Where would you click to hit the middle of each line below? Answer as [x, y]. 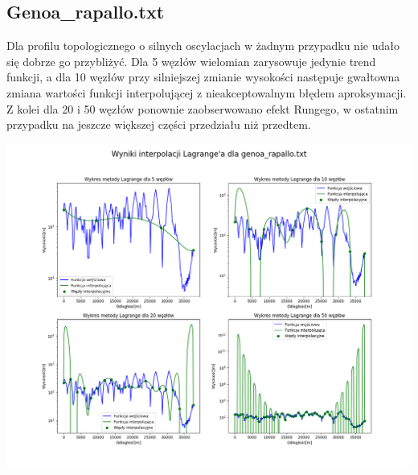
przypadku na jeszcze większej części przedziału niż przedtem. [159, 124]
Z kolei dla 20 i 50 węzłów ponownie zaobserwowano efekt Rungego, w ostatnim [203, 108]
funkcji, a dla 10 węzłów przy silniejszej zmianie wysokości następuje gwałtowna [203, 77]
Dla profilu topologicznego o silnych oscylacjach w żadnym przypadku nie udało [203, 45]
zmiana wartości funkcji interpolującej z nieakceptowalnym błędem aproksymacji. [207, 92]
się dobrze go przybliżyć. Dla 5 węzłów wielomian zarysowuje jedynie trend [191, 61]
